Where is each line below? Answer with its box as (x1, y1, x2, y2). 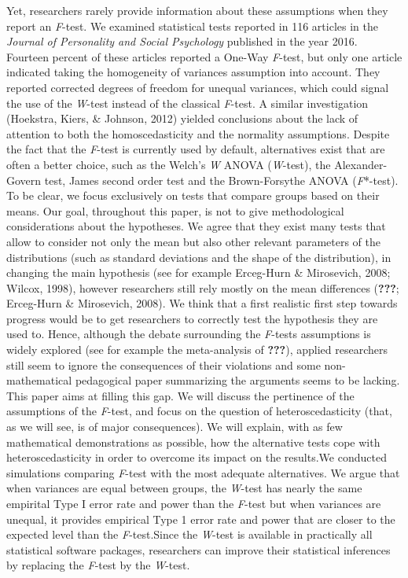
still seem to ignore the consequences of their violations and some (6, 356, 321, 373)
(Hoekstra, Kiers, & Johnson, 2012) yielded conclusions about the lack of (6, 110, 358, 127)
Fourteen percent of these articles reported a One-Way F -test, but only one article (6, 48, 402, 64)
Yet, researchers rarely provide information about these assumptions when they (6, 2, 388, 18)
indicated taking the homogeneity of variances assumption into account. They (6, 64, 380, 80)
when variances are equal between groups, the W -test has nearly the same (6, 480, 362, 496)
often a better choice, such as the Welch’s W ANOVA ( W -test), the (6, 156, 331, 172)
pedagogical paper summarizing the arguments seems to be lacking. (75, 372, 400, 388)
